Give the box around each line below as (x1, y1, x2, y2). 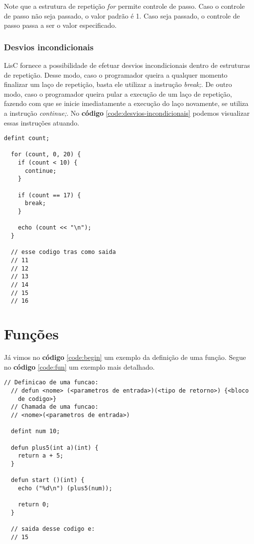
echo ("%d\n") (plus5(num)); (18, 484, 112, 492)
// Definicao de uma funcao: (4, 379, 99, 386)
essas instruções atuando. (4, 117, 80, 127)
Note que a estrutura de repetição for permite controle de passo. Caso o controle (4, 1, 245, 11)
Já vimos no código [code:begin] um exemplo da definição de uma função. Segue (4, 352, 246, 362)
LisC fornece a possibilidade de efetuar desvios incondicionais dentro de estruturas (4, 60, 250, 70)
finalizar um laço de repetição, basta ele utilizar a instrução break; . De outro (4, 79, 232, 89)
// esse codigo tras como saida (11, 249, 116, 256)
